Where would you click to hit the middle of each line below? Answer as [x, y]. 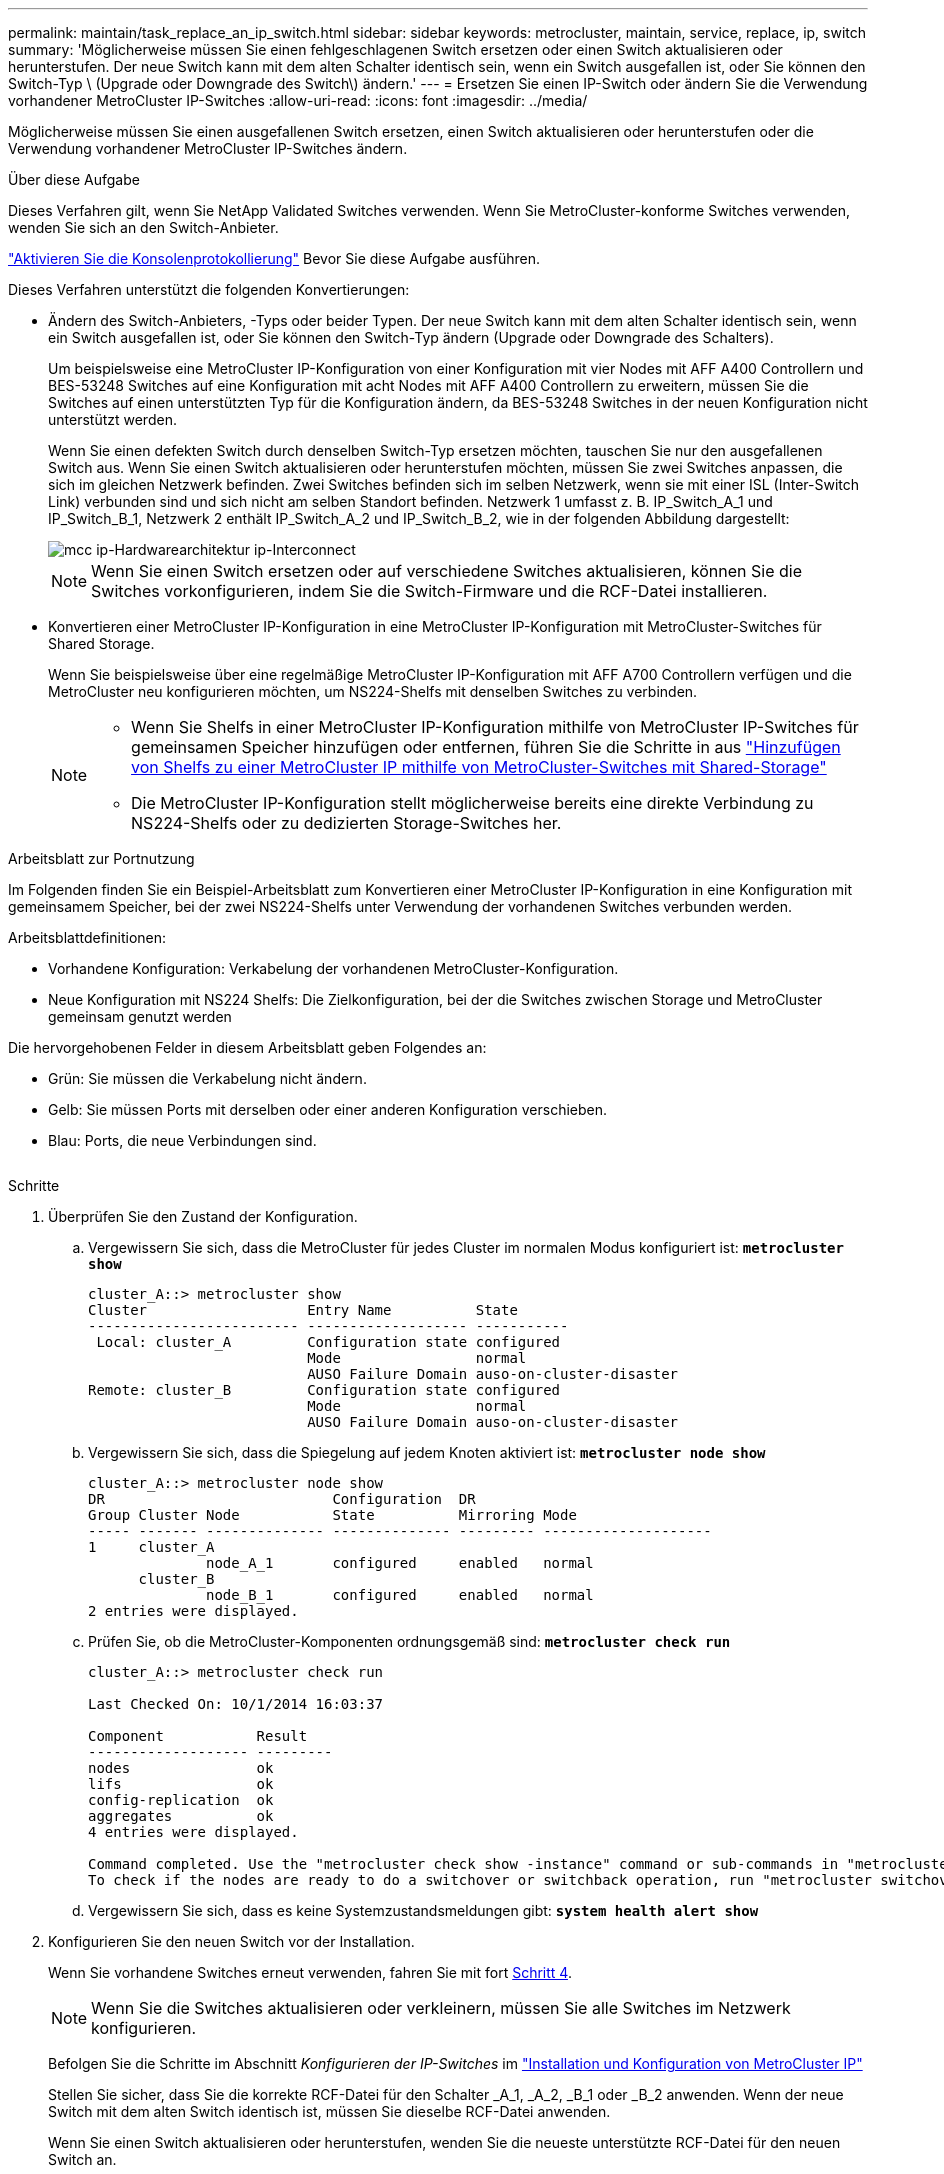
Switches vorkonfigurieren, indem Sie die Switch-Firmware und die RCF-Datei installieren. [429, 591]
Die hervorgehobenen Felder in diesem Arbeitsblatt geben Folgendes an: [247, 1047]
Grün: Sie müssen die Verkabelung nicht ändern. [207, 1078]
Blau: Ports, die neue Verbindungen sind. [182, 1140]
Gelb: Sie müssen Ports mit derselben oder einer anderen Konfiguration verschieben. [328, 1109]
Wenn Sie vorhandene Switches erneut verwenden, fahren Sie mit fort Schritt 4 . [310, 1972]
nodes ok [181, 1768]
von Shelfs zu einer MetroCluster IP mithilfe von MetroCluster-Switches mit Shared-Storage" [479, 767]
